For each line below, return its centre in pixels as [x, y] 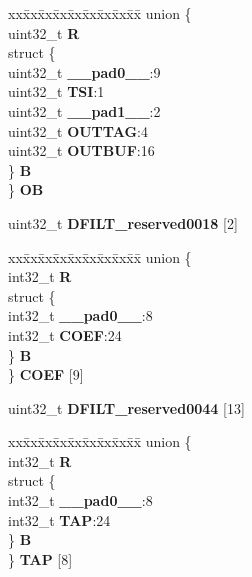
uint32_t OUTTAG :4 [78, 130]
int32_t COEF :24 [65, 334]
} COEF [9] [46, 374]
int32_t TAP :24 [59, 519]
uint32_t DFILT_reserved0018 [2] [123, 222]
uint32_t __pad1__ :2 [84, 110]
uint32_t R [44, 32]
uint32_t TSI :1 [56, 91]
